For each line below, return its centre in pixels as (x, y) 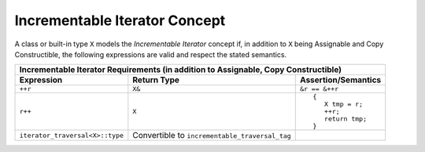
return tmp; (346, 119)
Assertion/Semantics (340, 80)
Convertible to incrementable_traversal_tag (212, 136)
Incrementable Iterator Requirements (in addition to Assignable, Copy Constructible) (181, 70)
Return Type (156, 80)
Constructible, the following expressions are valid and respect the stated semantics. (151, 54)
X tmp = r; (344, 105)
